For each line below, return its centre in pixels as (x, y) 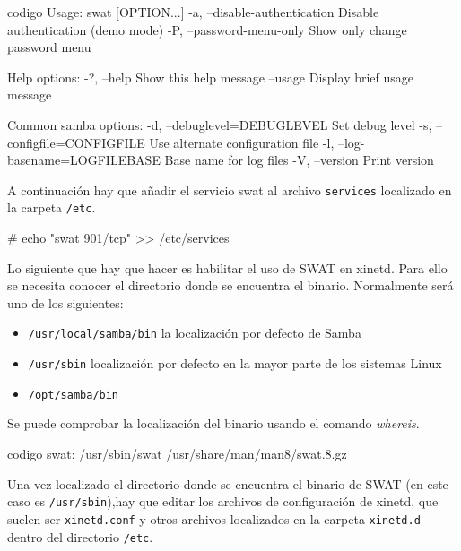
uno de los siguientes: (65, 302)
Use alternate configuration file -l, (242, 142)
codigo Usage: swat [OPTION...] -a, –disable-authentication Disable (193, 12)
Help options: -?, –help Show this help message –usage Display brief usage (211, 77)
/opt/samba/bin (74, 395)
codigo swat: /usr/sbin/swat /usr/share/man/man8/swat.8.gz (177, 453)
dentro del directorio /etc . (80, 536)
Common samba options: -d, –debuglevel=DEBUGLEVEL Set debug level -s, (220, 124)
